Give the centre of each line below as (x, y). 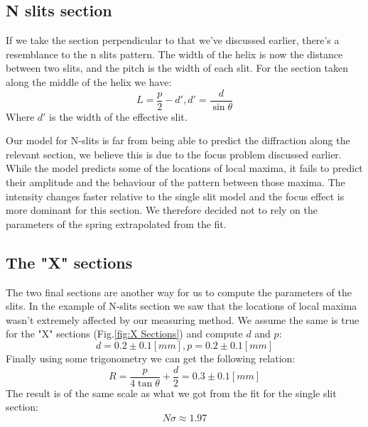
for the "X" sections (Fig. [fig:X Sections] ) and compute (124, 334)
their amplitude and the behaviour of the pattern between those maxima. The (175, 182)
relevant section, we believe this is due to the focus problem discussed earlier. (174, 154)
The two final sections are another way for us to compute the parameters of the (179, 292)
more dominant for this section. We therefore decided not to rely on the (162, 210)
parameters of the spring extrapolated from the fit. (116, 223)
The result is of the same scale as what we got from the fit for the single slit (171, 393)
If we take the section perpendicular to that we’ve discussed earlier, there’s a (173, 40)
